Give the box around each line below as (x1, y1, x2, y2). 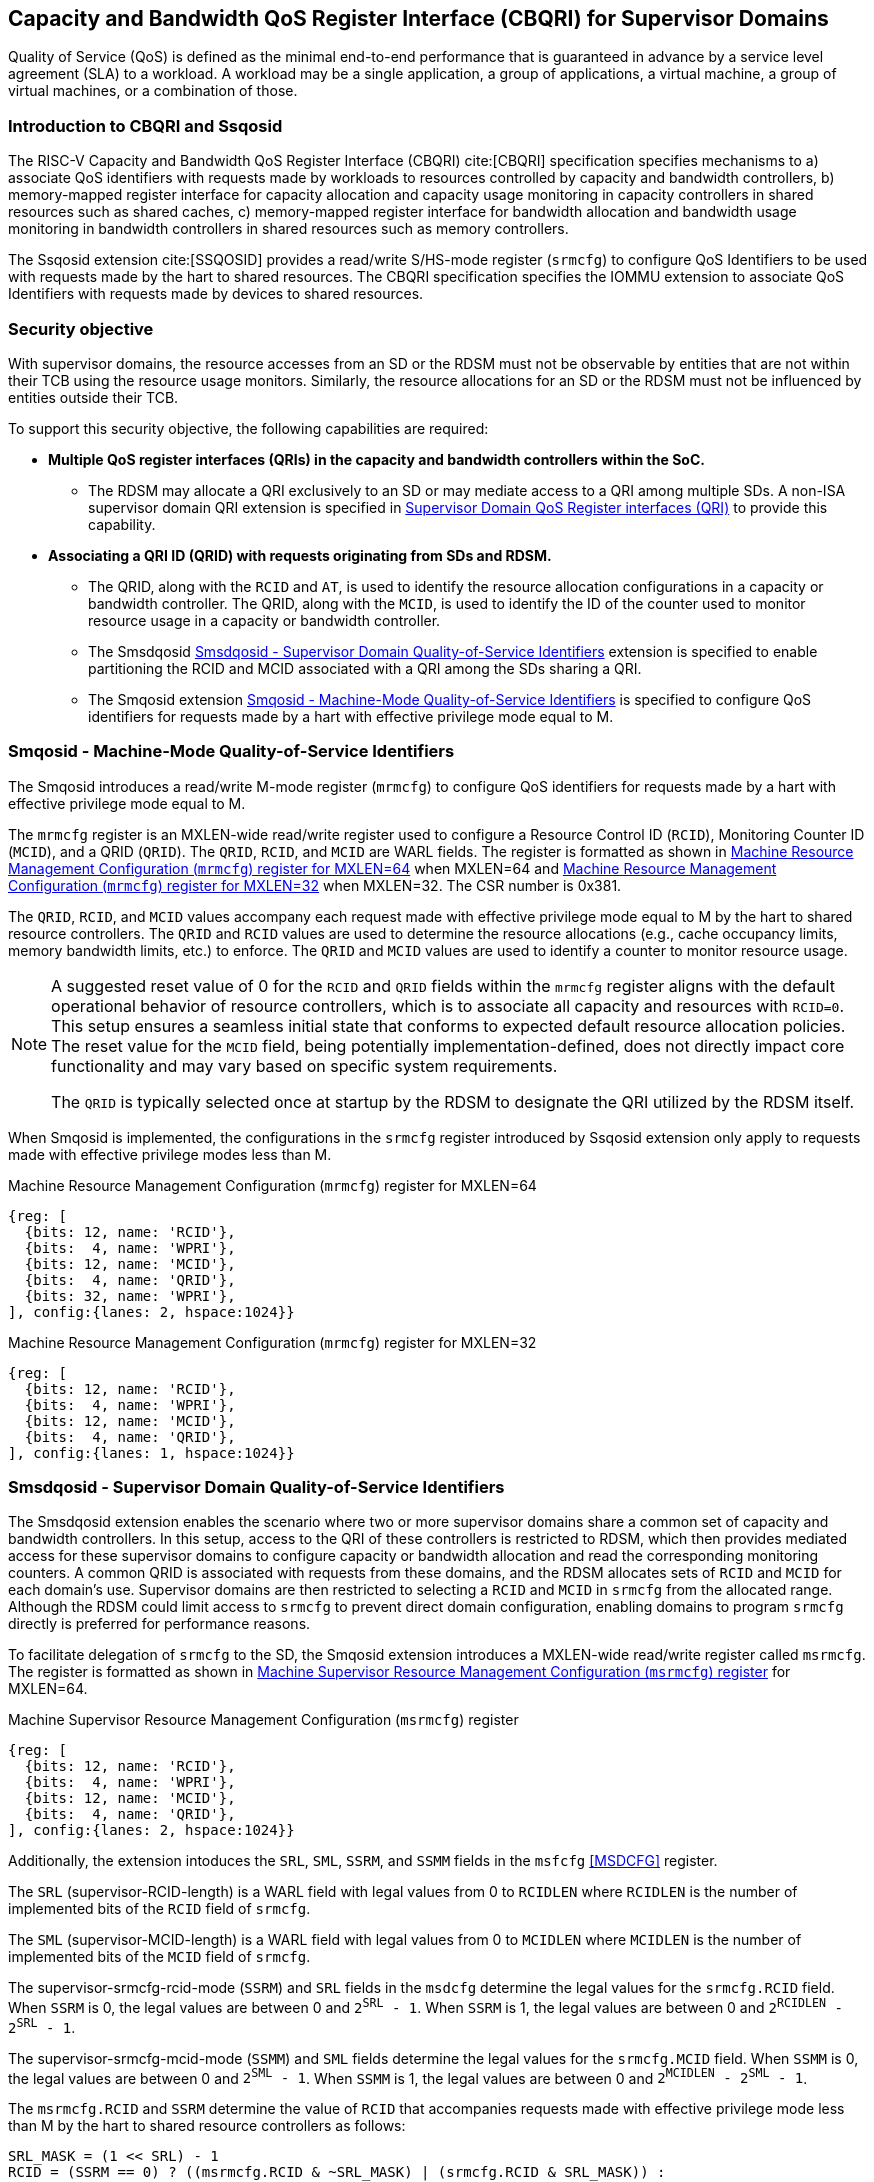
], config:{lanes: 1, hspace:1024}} (8, 1444, 295, 1461)
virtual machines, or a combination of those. (8, 82, 298, 100)
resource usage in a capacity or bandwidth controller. (88, 611, 441, 629)
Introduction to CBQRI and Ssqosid (8, 115, 283, 136)
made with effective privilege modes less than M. (8, 1145, 332, 1163)
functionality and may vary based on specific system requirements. (51, 1055, 558, 1076)
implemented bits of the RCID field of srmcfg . (8, 1900, 311, 1918)
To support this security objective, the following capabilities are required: (8, 419, 489, 437)
